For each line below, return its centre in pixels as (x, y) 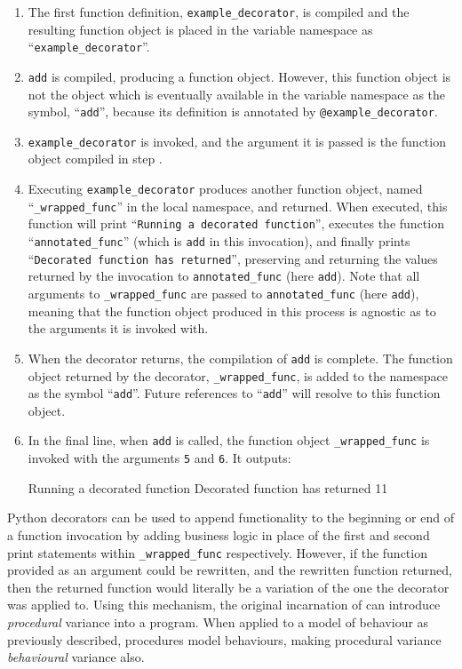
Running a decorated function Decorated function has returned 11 (208, 487)
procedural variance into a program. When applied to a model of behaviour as (218, 621)
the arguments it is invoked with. (118, 328)
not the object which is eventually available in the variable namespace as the (237, 94)
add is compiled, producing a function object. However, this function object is (239, 76)
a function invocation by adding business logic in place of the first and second (219, 534)
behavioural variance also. (76, 657)
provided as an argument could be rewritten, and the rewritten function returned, (230, 570)
